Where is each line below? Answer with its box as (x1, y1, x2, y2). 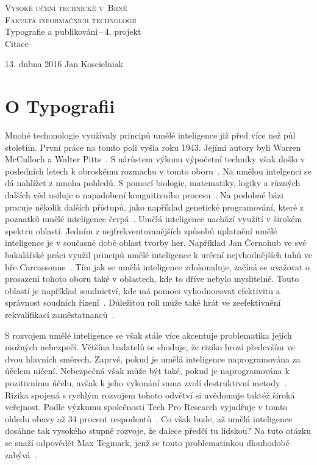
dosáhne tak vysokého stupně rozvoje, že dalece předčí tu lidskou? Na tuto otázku (5, 424, 312, 437)
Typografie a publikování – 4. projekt (5, 25, 141, 38)
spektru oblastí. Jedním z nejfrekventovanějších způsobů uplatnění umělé (5, 224, 277, 237)
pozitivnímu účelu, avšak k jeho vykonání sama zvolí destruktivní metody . (5, 376, 287, 389)
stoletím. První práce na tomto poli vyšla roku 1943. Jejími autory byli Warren (5, 140, 301, 153)
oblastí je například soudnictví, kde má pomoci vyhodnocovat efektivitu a (5, 284, 280, 297)
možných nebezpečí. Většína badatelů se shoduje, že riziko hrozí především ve (5, 341, 295, 353)
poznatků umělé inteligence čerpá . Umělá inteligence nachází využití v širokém (5, 212, 302, 225)
